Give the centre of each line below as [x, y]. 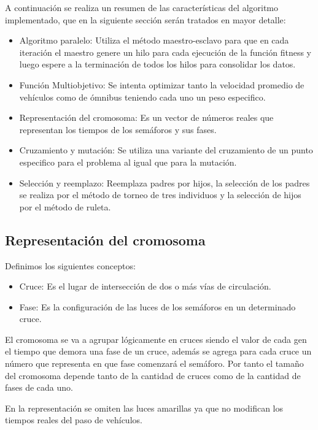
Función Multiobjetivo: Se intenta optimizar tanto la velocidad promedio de [162, 84]
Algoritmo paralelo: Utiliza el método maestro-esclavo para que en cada [154, 40]
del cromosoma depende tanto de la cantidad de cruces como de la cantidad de [153, 375]
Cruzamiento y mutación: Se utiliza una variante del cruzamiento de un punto [166, 150]
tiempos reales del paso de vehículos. [74, 420]
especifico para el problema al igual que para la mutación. [128, 162]
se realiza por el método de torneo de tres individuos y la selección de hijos [160, 195]
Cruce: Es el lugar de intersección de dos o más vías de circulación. [145, 286]
